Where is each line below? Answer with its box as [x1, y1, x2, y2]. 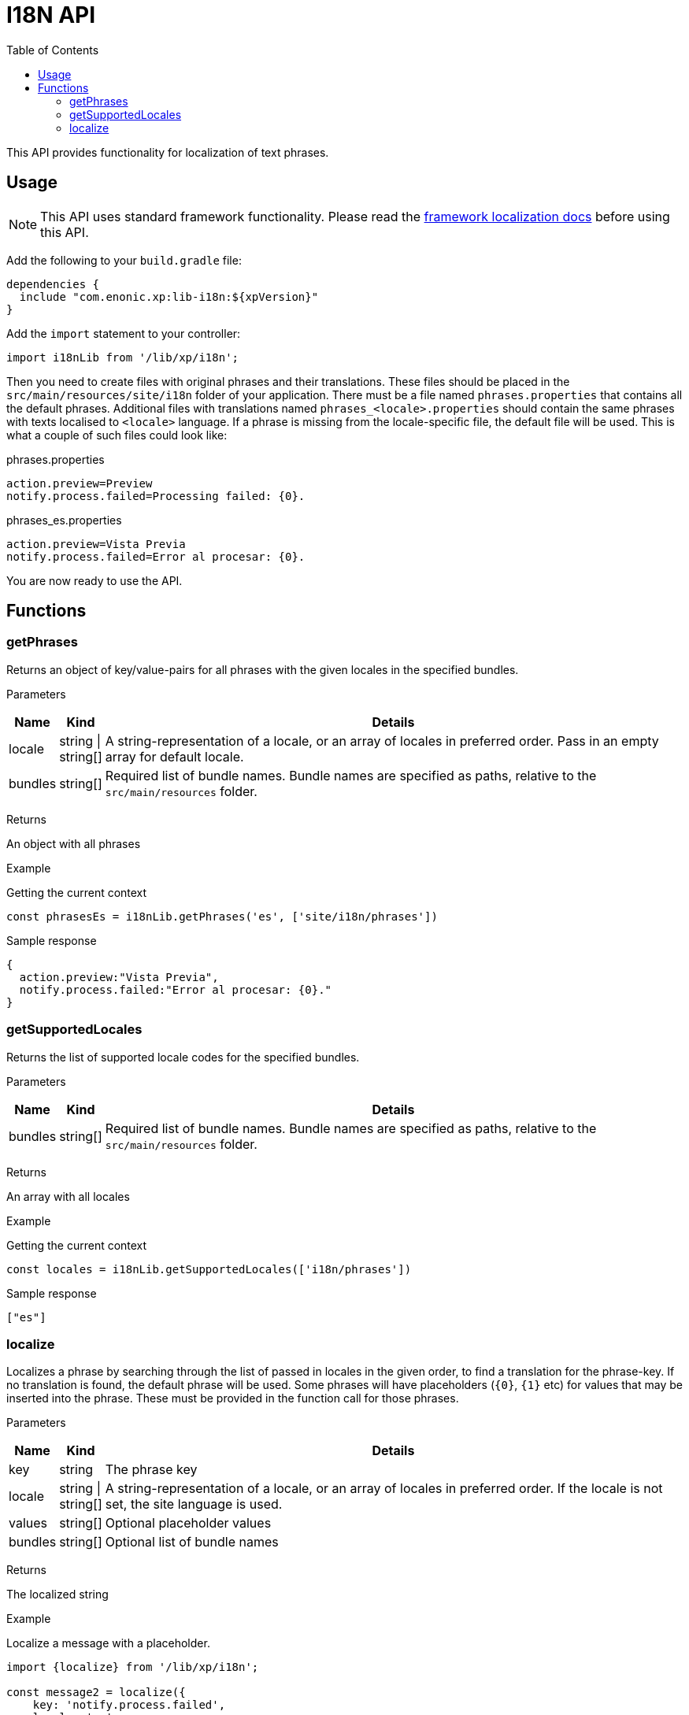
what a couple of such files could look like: [6, 428, 228, 442]
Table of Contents [6, 43, 99, 57]
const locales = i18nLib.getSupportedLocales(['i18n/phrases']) [6, 1262, 412, 1276]
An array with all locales [6, 1189, 130, 1203]
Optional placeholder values [105, 1515, 272, 1532]
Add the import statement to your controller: [6, 326, 241, 340]
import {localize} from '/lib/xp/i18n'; [6, 1661, 259, 1674]
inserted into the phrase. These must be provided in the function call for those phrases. [6, 1391, 459, 1406]
